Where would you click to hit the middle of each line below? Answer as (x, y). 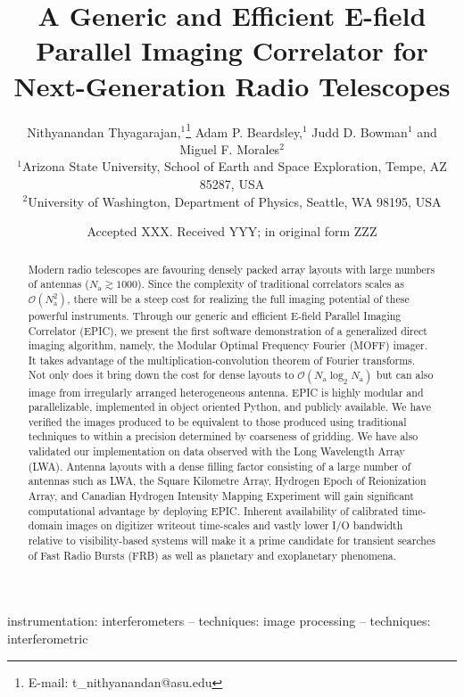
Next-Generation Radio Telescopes (232, 85)
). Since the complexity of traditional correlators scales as (270, 284)
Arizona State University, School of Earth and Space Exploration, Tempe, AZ (234, 166)
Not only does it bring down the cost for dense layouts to (161, 375)
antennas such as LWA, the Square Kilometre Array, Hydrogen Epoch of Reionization (227, 481)
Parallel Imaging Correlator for (232, 50)
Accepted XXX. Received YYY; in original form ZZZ (232, 231)
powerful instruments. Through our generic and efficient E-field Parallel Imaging (215, 315)
